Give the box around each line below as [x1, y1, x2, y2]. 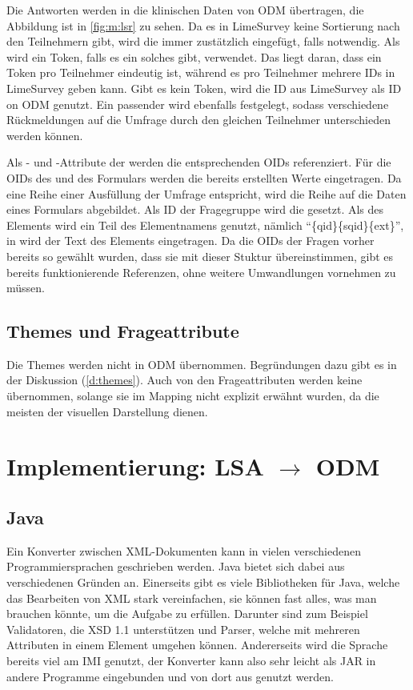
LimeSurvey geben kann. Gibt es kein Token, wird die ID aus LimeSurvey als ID [6, 79, 402, 96]
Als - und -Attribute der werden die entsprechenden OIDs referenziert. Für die [6, 154, 391, 170]
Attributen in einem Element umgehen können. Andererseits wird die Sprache [6, 636, 388, 653]
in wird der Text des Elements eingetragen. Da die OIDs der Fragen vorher [6, 232, 375, 249]
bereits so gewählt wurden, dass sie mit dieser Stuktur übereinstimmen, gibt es [6, 247, 394, 264]
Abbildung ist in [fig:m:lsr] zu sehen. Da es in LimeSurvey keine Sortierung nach [6, 17, 400, 34]
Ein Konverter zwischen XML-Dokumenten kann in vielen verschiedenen [6, 542, 362, 559]
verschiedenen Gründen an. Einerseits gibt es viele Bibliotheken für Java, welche [6, 574, 400, 591]
